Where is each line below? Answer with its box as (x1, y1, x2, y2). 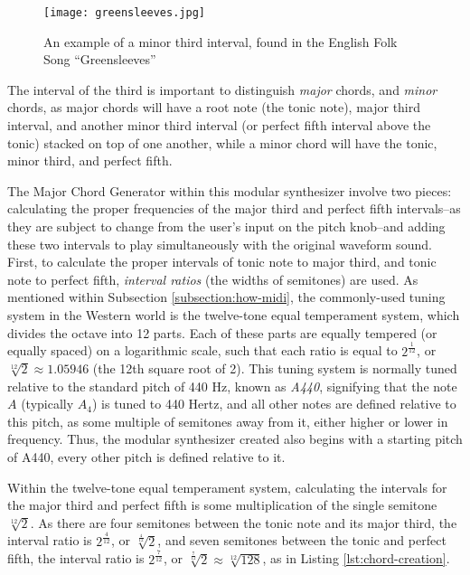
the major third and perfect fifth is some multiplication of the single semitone (7, 495, 437, 514)
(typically (21, 394, 74, 413)
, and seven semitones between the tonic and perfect (157, 531, 446, 550)
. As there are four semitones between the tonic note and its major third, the (30, 513, 457, 532)
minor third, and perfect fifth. (7, 151, 173, 170)
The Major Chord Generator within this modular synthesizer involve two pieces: (7, 181, 452, 200)
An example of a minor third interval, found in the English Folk (43, 32, 398, 51)
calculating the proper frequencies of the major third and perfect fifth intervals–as (7, 199, 461, 218)
